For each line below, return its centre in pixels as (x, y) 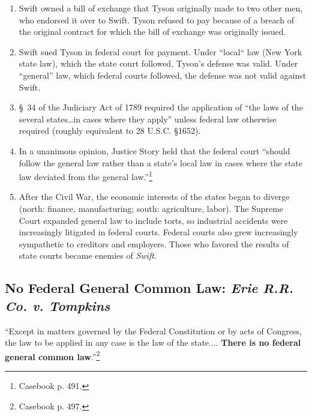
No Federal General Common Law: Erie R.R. (149, 288)
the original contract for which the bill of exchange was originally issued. (152, 32)
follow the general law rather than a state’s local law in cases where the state (160, 162)
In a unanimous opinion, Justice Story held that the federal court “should (154, 150)
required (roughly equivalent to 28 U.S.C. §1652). (110, 131)
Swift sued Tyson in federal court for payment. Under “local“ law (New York (160, 51)
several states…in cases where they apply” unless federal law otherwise (148, 119)
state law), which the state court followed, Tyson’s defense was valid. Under (158, 63)
